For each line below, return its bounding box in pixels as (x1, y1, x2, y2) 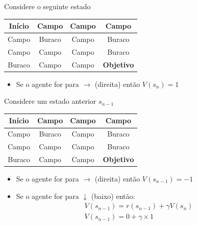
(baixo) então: (91, 190, 135, 201)
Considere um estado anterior (4, 96, 96, 106)
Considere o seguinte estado (4, 1, 91, 11)
